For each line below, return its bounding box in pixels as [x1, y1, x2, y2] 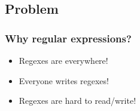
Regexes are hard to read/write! [19, 94, 136, 107]
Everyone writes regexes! [19, 74, 109, 87]
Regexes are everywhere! [19, 54, 108, 66]
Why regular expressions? [5, 30, 132, 45]
